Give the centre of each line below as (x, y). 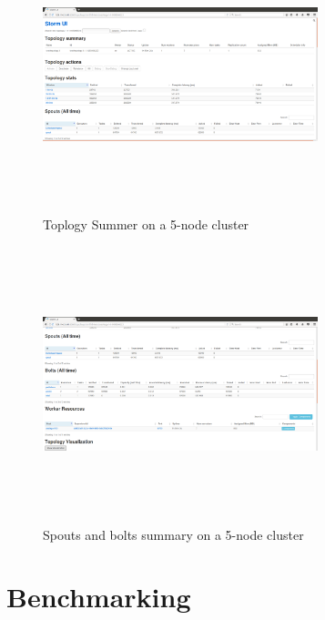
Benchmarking (99, 597)
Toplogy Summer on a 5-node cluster (146, 224)
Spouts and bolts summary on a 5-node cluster (173, 534)
